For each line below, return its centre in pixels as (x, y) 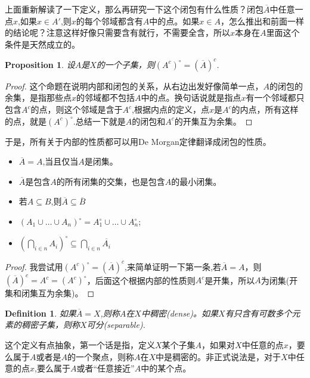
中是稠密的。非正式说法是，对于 (218, 356)
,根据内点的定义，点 (170, 109)
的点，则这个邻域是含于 (77, 109)
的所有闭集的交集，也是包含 (111, 181)
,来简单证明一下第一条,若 (173, 266)
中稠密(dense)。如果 (180, 313)
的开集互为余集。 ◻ (213, 121)
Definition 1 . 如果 (41, 313)
